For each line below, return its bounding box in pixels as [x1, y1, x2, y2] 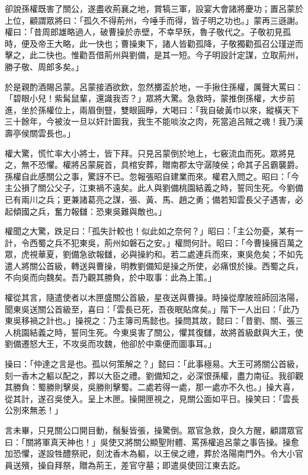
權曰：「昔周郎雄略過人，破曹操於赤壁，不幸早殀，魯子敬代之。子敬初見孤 [5, 25, 291, 38]
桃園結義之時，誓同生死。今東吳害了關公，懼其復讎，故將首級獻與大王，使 [12, 326, 303, 338]
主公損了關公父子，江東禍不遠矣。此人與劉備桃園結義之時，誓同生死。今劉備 [5, 181, 303, 194]
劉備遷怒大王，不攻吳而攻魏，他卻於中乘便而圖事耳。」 [5, 337, 216, 350]
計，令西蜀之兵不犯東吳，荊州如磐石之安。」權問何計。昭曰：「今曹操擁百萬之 [5, 236, 303, 248]
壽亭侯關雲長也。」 [5, 126, 75, 139]
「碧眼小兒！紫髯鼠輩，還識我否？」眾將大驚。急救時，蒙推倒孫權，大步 [5, 92, 287, 104]
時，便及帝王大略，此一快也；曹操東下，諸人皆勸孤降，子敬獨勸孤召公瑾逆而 [5, 37, 303, 49]
